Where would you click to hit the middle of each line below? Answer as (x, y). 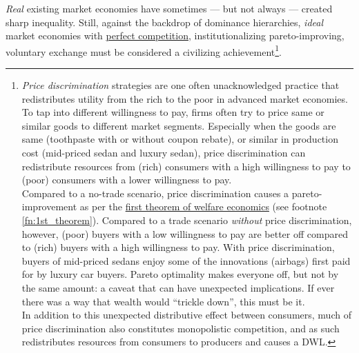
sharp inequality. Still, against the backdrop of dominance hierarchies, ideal (165, 22)
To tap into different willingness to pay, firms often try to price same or (173, 112)
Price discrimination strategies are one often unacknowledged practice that (181, 85)
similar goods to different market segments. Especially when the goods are (179, 125)
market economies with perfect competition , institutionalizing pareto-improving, (175, 36)
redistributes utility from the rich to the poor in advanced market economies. (185, 98)
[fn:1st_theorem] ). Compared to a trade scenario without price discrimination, (187, 220)
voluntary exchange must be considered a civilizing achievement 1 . (144, 50)
